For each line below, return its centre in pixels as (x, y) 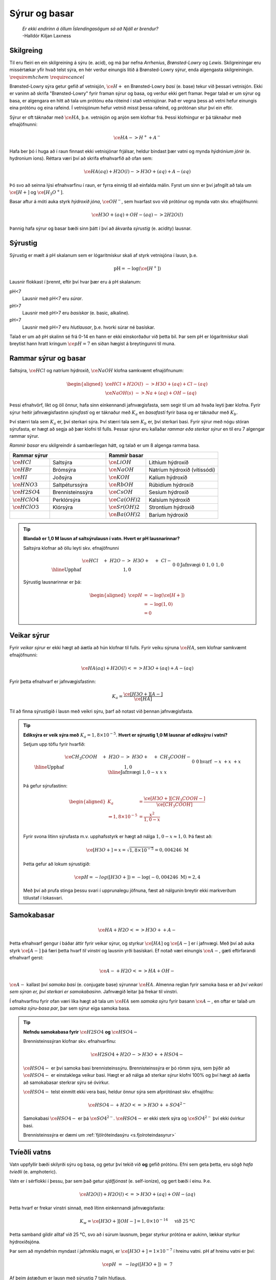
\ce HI (20, 477)
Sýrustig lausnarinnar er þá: (52, 582)
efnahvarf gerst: (26, 958)
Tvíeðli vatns (30, 1152)
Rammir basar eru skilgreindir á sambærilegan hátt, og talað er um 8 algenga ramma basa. (105, 445)
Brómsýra (64, 470)
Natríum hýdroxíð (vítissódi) (182, 470)
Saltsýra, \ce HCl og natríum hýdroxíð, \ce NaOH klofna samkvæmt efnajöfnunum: (97, 371)
